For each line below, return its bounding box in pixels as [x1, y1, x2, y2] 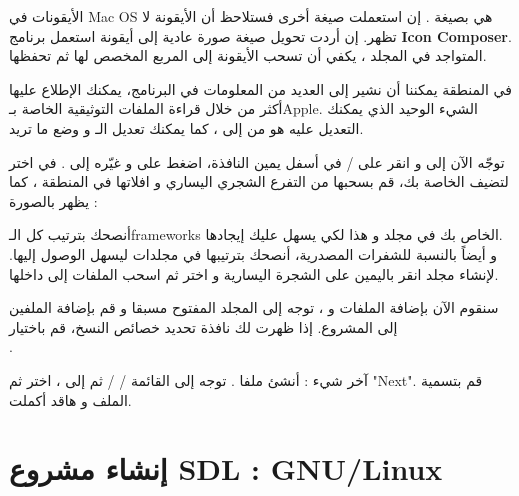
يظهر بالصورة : [9, 190, 98, 211]
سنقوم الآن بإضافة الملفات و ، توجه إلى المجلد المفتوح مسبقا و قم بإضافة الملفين [9, 297, 499, 318]
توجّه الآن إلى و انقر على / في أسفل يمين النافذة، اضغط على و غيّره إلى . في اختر [9, 151, 505, 172]
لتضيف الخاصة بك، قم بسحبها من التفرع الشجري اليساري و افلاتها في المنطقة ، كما [9, 171, 509, 192]
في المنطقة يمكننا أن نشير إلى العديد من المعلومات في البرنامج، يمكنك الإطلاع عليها [9, 78, 512, 99]
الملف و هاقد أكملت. [9, 389, 132, 410]
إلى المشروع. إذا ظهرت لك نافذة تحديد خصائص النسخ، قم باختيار [9, 316, 398, 337]
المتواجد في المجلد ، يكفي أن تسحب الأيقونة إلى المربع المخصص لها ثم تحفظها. [9, 45, 487, 66]
